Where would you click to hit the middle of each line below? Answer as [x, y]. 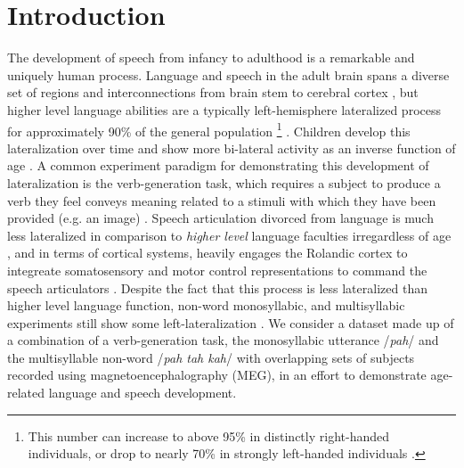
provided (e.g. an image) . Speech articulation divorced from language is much [220, 218]
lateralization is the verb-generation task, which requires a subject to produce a [224, 182]
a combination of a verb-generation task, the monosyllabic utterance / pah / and [223, 340]
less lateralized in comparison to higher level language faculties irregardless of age [229, 235]
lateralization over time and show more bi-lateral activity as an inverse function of [232, 148]
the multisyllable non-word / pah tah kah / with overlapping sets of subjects [211, 357]
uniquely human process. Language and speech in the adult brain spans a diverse [228, 74]
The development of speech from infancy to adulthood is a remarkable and [211, 57]
